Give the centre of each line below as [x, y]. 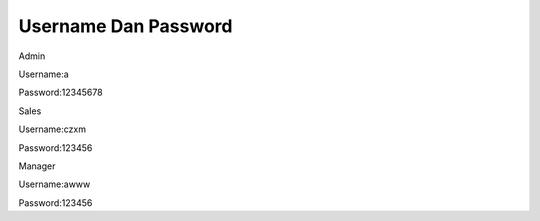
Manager [37, 166]
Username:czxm [52, 129]
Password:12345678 [61, 92]
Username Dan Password [125, 26]
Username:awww [54, 184]
